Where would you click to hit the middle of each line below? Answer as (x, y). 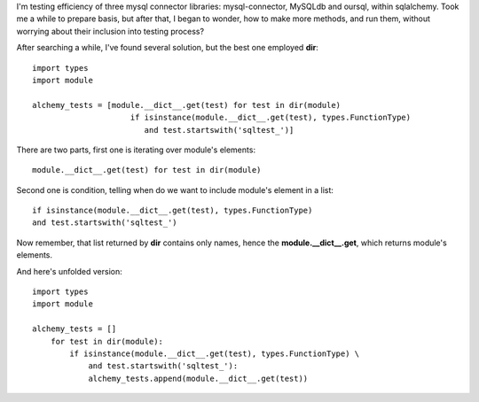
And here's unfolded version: (70, 271)
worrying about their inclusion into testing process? (110, 31)
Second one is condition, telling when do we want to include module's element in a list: (175, 189)
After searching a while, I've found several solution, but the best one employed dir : (167, 48)
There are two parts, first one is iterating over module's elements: (136, 150)
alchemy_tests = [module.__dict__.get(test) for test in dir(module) (187, 105)
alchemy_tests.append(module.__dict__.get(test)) (198, 378)
